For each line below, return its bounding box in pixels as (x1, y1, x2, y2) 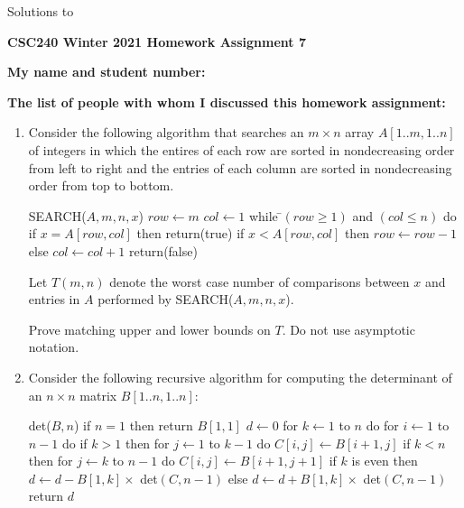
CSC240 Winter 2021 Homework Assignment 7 (7, 32, 307, 51)
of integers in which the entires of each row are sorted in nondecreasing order (28, 140, 455, 159)
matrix (79, 385, 117, 404)
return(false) (128, 241, 198, 260)
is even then (351, 451, 418, 470)
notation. (28, 337, 79, 356)
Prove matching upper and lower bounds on (28, 319, 271, 338)
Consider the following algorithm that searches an (28, 123, 304, 142)
